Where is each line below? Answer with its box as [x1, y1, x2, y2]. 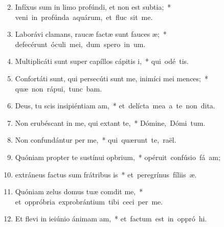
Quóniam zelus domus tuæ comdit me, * [15, 186, 143, 197]
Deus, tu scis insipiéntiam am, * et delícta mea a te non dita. [15, 100, 215, 111]
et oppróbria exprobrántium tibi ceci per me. [15, 196, 163, 207]
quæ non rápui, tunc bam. [15, 83, 102, 94]
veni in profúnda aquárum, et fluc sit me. [15, 11, 153, 22]
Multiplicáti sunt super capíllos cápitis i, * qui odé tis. [15, 56, 189, 66]
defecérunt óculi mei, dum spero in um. [15, 38, 146, 49]
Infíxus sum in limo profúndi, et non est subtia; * [15, 2, 171, 12]
